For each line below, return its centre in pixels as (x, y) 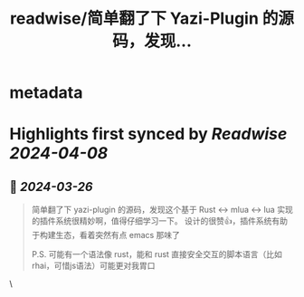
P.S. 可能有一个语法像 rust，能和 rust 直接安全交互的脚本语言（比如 (157, 254)
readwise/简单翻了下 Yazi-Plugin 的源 (152, 19)
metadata (46, 93)
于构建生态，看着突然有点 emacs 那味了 (106, 235)
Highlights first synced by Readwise (148, 134)
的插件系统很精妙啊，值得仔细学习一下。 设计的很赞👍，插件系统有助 (159, 221)
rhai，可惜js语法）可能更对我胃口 (93, 266)
